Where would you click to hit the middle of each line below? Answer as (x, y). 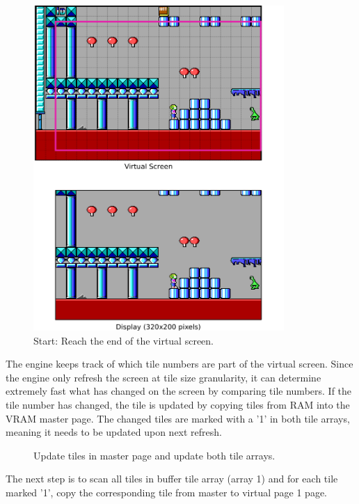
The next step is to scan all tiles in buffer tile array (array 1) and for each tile (172, 479)
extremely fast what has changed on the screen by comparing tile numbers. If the (179, 391)
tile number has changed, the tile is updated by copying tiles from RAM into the (178, 405)
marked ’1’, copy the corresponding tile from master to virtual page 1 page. (166, 493)
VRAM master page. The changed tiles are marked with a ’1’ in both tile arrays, (178, 418)
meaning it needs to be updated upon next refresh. (114, 432)
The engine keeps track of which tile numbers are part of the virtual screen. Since (179, 364)
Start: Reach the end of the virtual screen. (123, 340)
